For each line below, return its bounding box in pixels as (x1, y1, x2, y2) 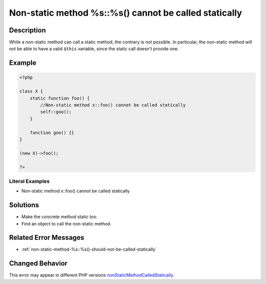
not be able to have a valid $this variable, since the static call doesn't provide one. (9, 46, 179, 52)
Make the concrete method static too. (21, 214, 98, 220)
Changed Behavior (9, 259, 67, 268)
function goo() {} (30, 130, 74, 135)
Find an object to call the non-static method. (21, 221, 112, 227)
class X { (19, 88, 43, 94)
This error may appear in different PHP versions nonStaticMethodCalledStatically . (9, 272, 174, 278)
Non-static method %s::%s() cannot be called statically (9, 7, 242, 18)
